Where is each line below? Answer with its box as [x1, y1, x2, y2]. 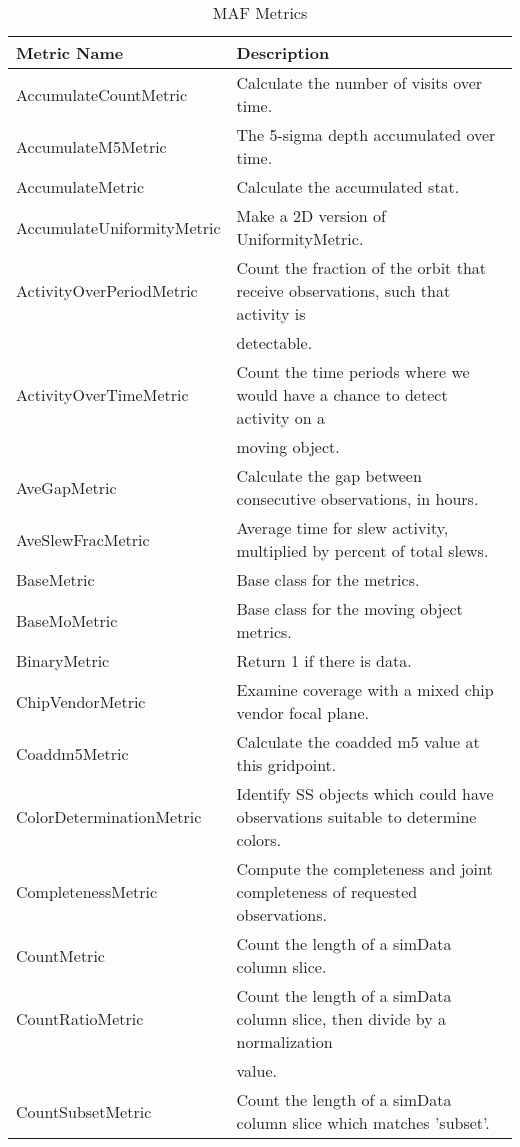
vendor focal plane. [236, 701, 370, 724]
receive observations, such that [236, 279, 451, 302]
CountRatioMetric [16, 1007, 144, 1030]
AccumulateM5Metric [16, 134, 167, 158]
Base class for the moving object [236, 597, 463, 620]
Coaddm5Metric [16, 741, 129, 765]
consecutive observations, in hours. [236, 487, 479, 510]
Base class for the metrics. [236, 568, 420, 591]
